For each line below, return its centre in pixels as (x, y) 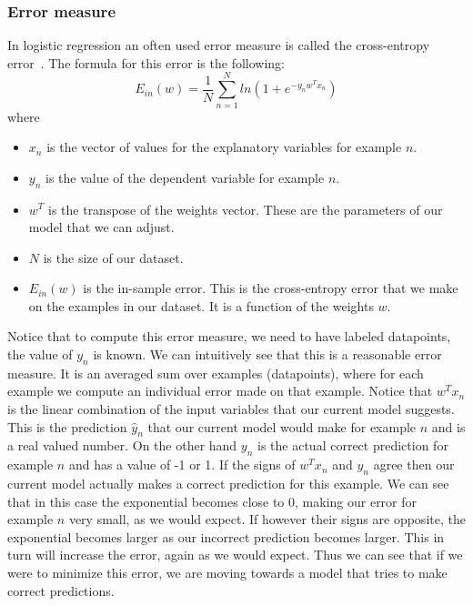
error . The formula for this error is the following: (146, 62)
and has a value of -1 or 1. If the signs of (182, 465)
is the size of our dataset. (113, 257)
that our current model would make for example (282, 426)
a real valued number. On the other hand (122, 445)
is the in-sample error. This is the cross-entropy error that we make (271, 288)
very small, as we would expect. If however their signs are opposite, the (267, 519)
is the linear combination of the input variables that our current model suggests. (231, 409)
